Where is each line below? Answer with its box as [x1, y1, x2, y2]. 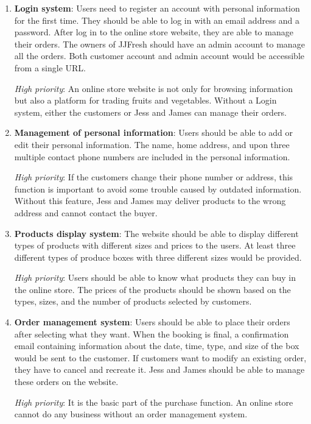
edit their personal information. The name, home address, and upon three [14, 138, 290, 150]
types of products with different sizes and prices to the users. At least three [14, 239, 296, 252]
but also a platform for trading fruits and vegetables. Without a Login [14, 94, 277, 107]
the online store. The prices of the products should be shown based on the [14, 283, 291, 295]
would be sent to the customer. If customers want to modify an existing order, [14, 351, 307, 364]
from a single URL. [14, 61, 86, 74]
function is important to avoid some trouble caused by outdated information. [14, 182, 302, 195]
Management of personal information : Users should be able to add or [14, 126, 293, 139]
